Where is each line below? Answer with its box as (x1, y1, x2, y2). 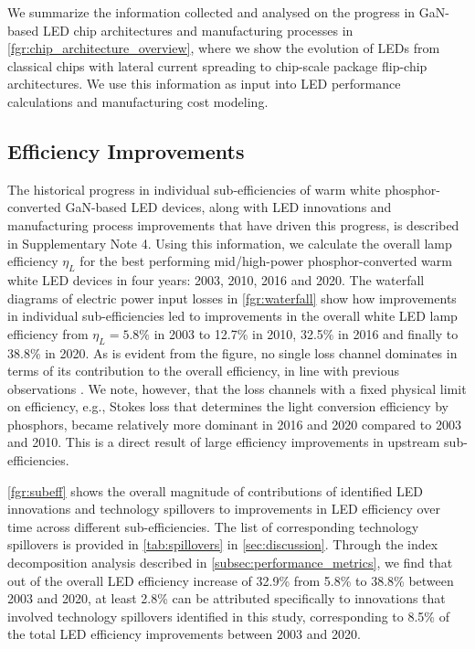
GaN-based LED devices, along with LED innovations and (65, 197, 392, 217)
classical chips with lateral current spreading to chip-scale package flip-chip (7, 56, 427, 75)
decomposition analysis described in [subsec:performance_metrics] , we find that (7, 553, 453, 572)
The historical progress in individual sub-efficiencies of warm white (7, 179, 381, 198)
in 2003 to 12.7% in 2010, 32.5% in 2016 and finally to (153, 324, 459, 343)
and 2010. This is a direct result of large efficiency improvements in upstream (7, 432, 440, 452)
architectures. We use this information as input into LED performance (7, 74, 401, 93)
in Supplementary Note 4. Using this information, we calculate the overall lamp (7, 233, 452, 252)
